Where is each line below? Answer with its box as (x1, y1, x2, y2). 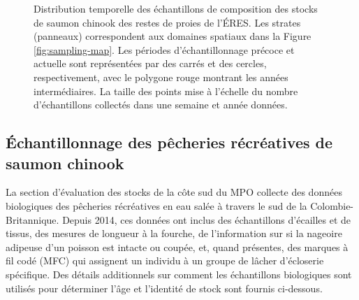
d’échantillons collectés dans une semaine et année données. (34, 97, 288, 112)
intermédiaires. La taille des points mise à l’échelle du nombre (34, 83, 298, 98)
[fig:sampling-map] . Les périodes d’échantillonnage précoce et (34, 42, 295, 57)
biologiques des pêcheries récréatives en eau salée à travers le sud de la (6, 198, 307, 213)
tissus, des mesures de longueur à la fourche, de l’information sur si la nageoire (6, 226, 342, 241)
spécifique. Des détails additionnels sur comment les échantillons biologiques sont (6, 266, 352, 281)
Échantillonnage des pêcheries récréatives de (6, 131, 333, 153)
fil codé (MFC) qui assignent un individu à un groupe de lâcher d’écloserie (6, 253, 324, 268)
